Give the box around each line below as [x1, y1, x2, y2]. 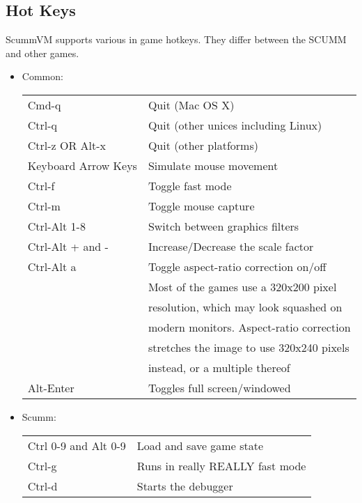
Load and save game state [136, 437, 263, 454]
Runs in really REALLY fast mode [136, 457, 306, 474]
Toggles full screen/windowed [148, 379, 291, 396]
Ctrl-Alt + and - [27, 238, 109, 254]
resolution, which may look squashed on [148, 298, 343, 315]
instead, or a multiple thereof [148, 359, 290, 376]
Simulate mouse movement [148, 157, 278, 173]
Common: [22, 69, 63, 84]
